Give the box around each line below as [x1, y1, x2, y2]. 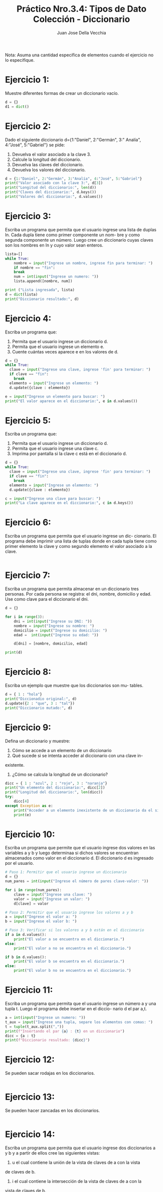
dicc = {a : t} [5, 1033, 36, 1038]
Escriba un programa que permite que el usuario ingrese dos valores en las [5, 845, 155, 851]
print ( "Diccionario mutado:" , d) [5, 705, 73, 710]
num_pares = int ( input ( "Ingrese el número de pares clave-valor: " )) [5, 879, 149, 884]
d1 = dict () [5, 104, 29, 109]
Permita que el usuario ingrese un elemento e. [12, 344, 104, 350]
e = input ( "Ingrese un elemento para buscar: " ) [5, 394, 105, 399]
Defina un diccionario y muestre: [5, 738, 70, 744]
